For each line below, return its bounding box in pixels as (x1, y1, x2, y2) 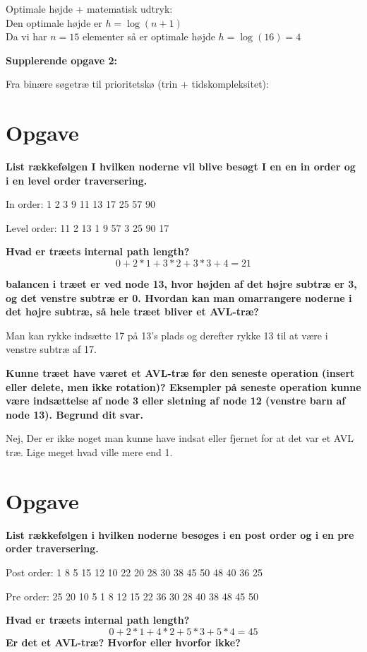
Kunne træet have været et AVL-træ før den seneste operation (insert (6, 366, 355, 380)
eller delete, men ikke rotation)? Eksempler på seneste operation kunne (6, 379, 361, 394)
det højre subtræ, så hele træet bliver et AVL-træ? (6, 304, 259, 319)
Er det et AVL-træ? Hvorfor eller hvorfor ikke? (6, 634, 241, 649)
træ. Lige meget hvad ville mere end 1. (6, 445, 173, 459)
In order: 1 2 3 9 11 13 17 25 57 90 (6, 197, 155, 211)
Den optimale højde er (6, 15, 102, 30)
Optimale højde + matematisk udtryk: (6, 1, 173, 16)
